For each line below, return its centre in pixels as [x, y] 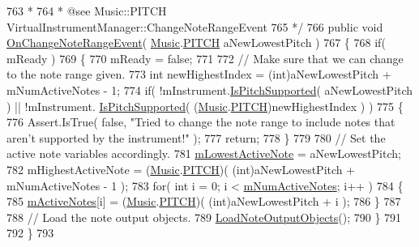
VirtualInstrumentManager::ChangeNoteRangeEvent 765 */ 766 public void [195, 26]
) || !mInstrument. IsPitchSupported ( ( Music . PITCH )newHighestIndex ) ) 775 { [205, 106]
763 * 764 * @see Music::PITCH [87, 11]
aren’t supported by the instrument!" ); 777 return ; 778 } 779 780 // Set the [196, 137]
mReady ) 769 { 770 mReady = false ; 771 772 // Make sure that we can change [205, 58]
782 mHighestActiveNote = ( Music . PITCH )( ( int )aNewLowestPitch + [181, 169]
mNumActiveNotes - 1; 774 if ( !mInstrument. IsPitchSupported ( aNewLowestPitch [210, 89]
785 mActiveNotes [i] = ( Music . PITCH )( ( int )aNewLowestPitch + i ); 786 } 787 [204, 201]
